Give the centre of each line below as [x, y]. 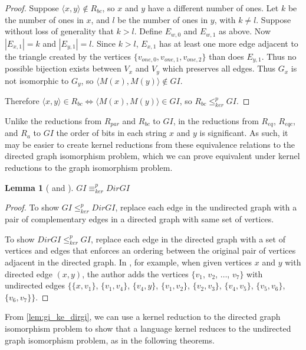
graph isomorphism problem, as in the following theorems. [110, 340]
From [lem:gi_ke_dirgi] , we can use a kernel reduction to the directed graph [143, 317]
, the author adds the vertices [135, 273]
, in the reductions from [216, 120]
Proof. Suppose [32, 8]
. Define [148, 31]
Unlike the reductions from [53, 120]
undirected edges [35, 285]
